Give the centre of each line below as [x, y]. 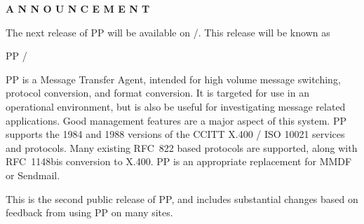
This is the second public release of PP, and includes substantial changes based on [182, 198]
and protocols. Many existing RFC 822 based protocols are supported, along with [182, 147]
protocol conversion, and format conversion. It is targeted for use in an [157, 93]
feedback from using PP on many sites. [89, 212]
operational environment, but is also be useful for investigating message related [176, 106]
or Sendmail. [33, 175]
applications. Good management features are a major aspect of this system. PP [176, 120]
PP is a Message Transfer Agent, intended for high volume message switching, [173, 79]
